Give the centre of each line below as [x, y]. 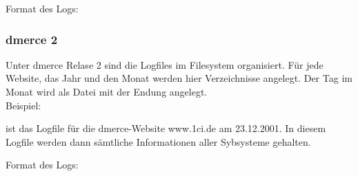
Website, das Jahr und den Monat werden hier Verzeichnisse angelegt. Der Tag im [179, 78]
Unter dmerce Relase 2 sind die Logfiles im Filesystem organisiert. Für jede [165, 64]
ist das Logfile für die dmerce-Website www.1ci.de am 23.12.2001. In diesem [166, 128]
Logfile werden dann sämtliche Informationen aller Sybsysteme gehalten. [158, 141]
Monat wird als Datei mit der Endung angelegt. [107, 91]
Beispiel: [23, 105]
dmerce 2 [32, 39]
